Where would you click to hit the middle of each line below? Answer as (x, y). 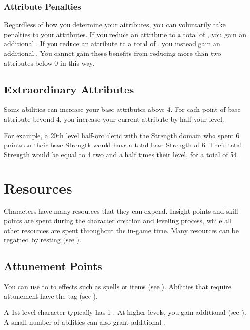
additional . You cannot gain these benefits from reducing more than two (113, 53)
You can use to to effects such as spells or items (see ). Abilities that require (117, 286)
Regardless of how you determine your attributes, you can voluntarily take (115, 25)
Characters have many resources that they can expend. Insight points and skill (121, 211)
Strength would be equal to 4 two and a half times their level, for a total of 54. (122, 154)
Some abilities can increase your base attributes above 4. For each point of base (122, 109)
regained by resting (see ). (43, 240)
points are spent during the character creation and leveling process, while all (118, 221)
